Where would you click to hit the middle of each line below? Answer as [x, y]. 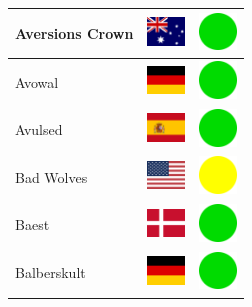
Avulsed [39, 129]
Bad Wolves [51, 176]
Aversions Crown [74, 32]
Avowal [37, 81]
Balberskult [50, 272]
